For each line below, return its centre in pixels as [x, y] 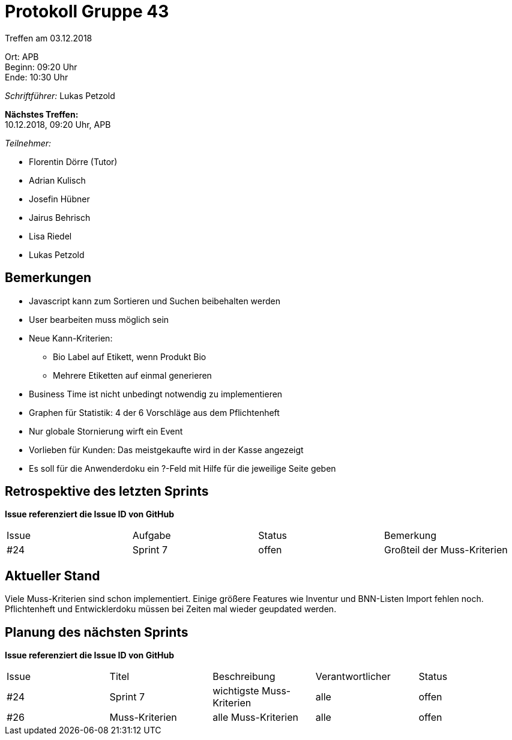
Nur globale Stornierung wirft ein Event [106, 431]
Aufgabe [152, 536]
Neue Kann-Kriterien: [71, 338]
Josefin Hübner [59, 199]
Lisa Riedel [50, 236]
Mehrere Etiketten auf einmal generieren [132, 375]
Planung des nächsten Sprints [97, 632]
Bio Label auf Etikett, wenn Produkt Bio [130, 356]
